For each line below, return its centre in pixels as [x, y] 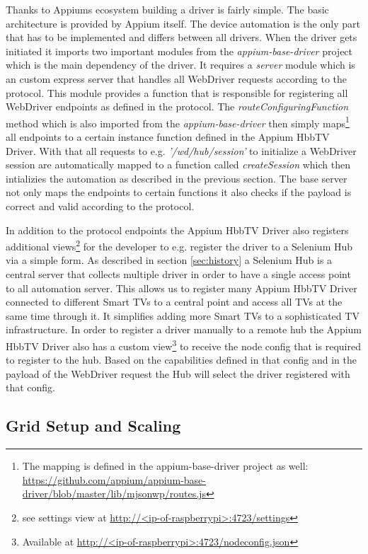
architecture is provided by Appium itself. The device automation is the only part [183, 23]
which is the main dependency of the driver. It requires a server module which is [180, 65]
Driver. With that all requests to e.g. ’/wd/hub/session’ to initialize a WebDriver [181, 150]
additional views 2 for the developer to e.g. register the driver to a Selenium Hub [179, 245]
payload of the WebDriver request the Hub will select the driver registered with [178, 373]
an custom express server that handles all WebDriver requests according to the [177, 78]
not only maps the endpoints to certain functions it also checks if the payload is [179, 192]
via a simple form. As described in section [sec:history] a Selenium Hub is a [169, 260]
